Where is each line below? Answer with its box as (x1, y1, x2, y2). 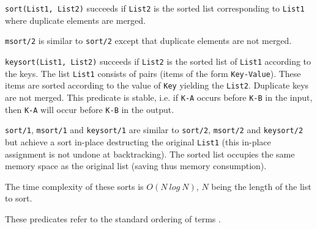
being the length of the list (211, 180, 311, 192)
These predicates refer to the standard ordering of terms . (5, 212, 221, 225)
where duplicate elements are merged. (5, 13, 146, 26)
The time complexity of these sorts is (5, 180, 144, 192)
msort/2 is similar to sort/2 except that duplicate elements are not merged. (5, 34, 292, 47)
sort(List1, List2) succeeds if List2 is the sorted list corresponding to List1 (5, 2, 305, 14)
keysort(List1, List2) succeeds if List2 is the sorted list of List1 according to (5, 54, 311, 67)
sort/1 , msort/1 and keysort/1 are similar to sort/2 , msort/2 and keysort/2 (5, 123, 304, 136)
